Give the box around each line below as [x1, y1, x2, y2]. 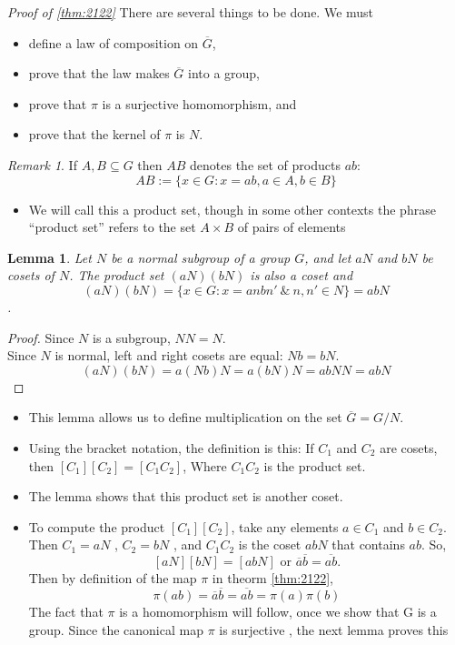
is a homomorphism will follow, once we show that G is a [119, 601, 437, 620]
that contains [331, 535, 405, 554]
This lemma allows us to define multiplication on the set [28, 408, 342, 427]
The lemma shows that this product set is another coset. [28, 487, 343, 506]
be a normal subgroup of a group [111, 247, 291, 267]
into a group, [188, 64, 261, 83]
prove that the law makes [28, 64, 170, 83]
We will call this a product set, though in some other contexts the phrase [28, 199, 436, 218]
